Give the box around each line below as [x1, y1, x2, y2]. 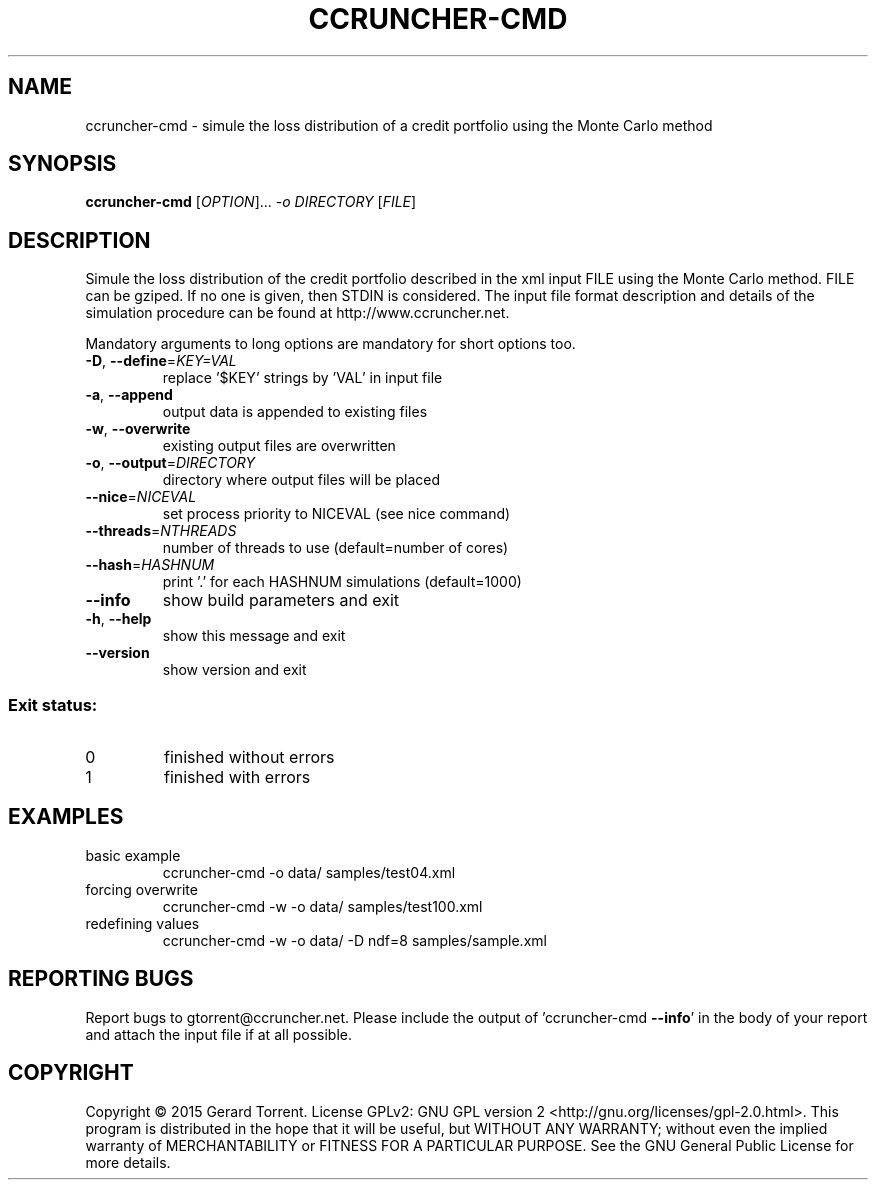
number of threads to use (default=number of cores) [162, 539, 509, 557]
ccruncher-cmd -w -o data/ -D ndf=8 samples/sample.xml [162, 931, 547, 949]
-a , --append [85, 386, 173, 404]
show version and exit [162, 661, 307, 679]
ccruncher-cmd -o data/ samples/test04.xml [162, 863, 456, 881]
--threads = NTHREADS [85, 522, 237, 540]
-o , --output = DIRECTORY [85, 454, 256, 472]
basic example [85, 846, 181, 864]
